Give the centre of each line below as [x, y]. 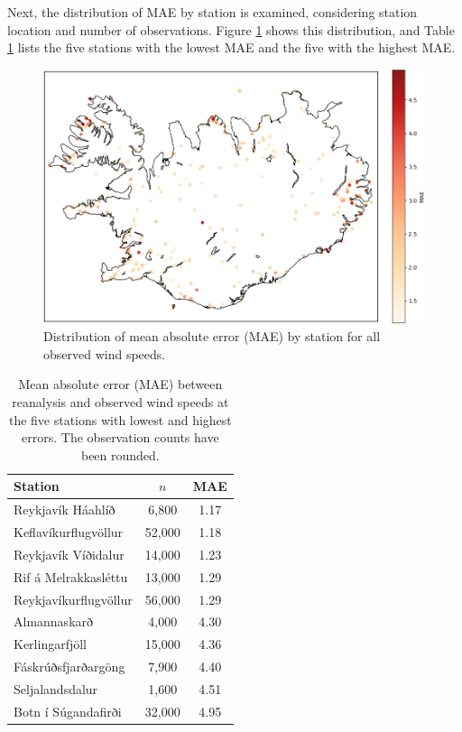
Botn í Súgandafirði [68, 711]
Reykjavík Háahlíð [65, 510]
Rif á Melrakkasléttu [71, 576]
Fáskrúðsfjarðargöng [69, 667]
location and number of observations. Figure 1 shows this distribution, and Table [231, 29]
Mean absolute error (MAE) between [120, 384]
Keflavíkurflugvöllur [69, 532]
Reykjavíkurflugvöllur [73, 599]
